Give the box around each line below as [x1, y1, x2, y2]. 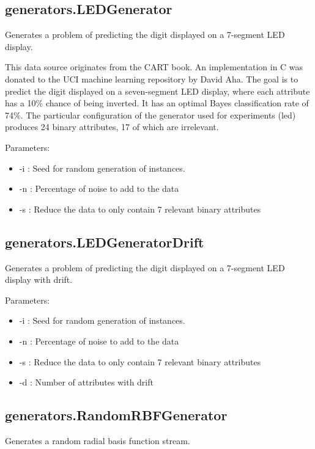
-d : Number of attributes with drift [19, 376, 154, 389]
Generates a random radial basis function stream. [5, 434, 190, 447]
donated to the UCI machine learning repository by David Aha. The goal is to [5, 72, 298, 85]
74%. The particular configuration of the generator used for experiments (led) [5, 108, 296, 121]
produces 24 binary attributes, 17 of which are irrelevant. [5, 120, 219, 133]
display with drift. [5, 273, 73, 286]
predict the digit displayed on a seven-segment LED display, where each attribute [5, 84, 310, 97]
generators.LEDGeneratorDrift [5, 232, 204, 251]
